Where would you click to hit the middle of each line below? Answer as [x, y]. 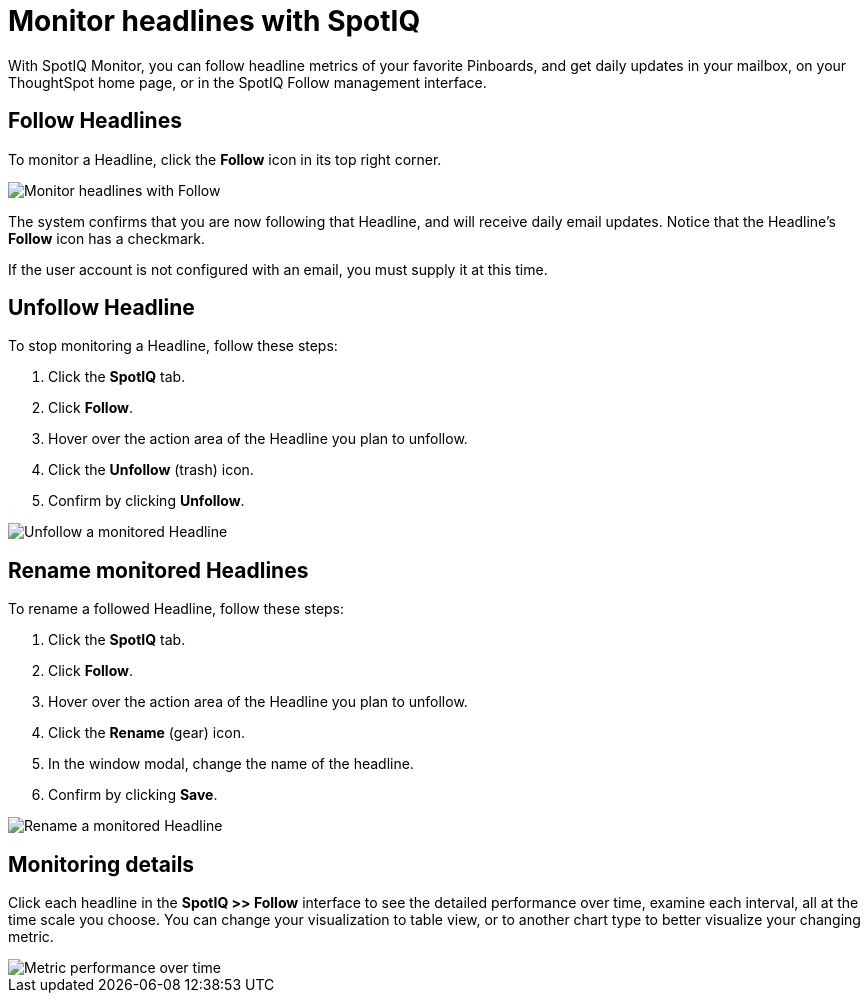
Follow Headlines [95, 121]
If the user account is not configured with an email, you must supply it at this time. [278, 269]
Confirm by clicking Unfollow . [146, 501]
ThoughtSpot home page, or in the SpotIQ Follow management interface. [247, 82]
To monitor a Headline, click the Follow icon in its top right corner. [225, 159]
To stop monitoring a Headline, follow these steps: [173, 346]
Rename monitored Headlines [158, 570]
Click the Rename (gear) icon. [146, 733]
